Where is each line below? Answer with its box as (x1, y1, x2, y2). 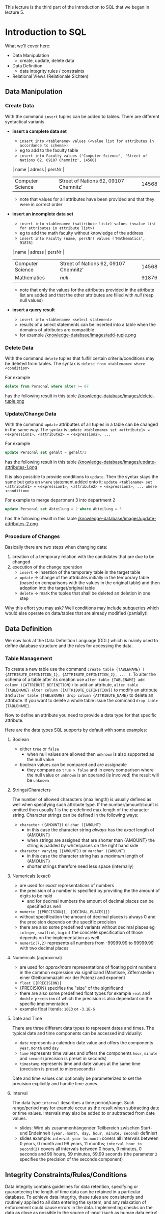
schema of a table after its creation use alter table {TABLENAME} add (5, 677, 145, 682)
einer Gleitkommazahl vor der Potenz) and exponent (19, 975, 125, 980)
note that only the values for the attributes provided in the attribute (19, 287, 155, 293)
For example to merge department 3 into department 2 (5, 497, 115, 503)
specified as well (27, 903, 61, 909)
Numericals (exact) (12, 873, 51, 879)
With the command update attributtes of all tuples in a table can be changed (5, 421, 158, 427)
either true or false (19, 746, 59, 752)
